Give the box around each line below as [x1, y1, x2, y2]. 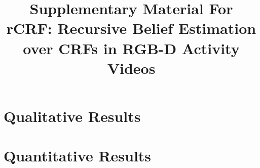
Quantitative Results [4, 145, 152, 166]
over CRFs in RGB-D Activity [23, 37, 240, 58]
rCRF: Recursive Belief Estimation [6, 18, 256, 38]
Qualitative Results [4, 105, 141, 126]
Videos [107, 57, 156, 78]
